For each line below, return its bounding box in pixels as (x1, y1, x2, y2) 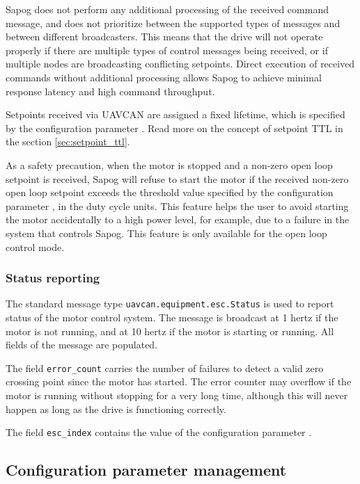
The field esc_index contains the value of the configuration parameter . (6, 425, 312, 439)
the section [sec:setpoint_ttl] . (6, 134, 130, 149)
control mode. (6, 239, 65, 254)
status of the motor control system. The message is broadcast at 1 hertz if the (6, 309, 338, 324)
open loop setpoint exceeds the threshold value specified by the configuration (6, 185, 334, 200)
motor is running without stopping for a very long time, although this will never (6, 388, 348, 402)
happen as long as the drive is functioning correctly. (6, 401, 226, 416)
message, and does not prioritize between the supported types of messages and (6, 15, 341, 30)
